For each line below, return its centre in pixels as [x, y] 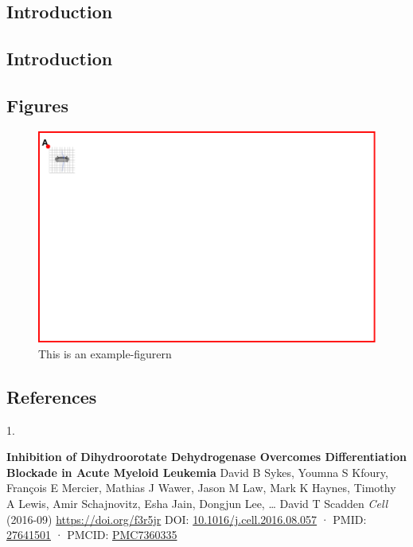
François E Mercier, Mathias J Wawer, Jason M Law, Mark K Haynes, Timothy [201, 488]
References [52, 396]
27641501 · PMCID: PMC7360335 [92, 535]
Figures [37, 105]
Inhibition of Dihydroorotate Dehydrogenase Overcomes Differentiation [206, 457]
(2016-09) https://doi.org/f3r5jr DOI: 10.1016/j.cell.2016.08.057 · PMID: [187, 519]
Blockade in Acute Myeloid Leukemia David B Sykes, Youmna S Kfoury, [197, 472]
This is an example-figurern [105, 353]
